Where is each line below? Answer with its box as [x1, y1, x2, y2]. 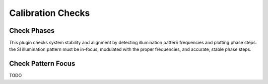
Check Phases [9, 26, 55, 35]
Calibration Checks [9, 7, 90, 18]
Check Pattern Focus [9, 60, 75, 68]
